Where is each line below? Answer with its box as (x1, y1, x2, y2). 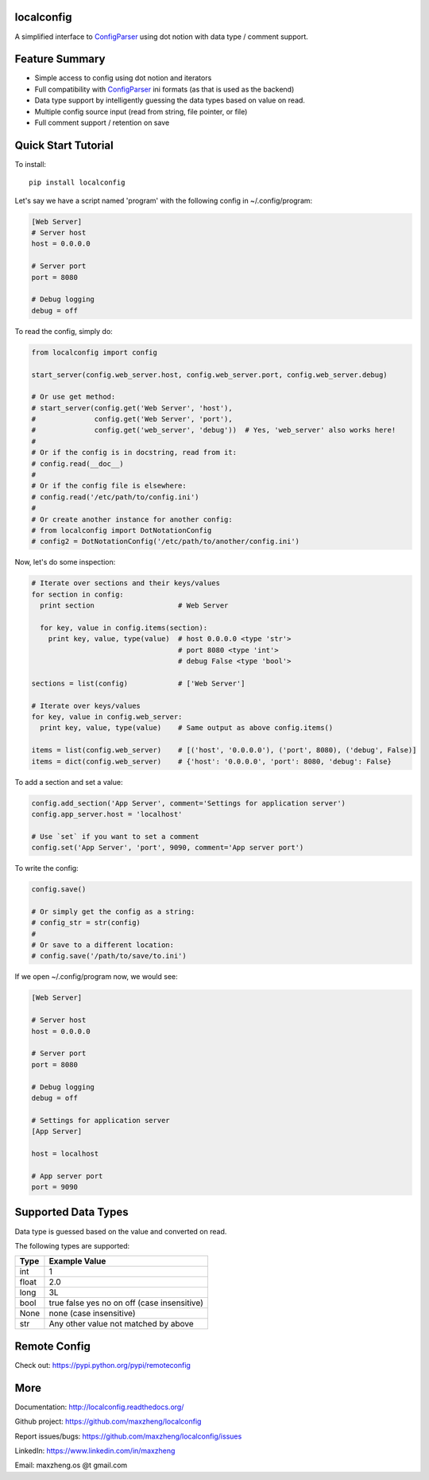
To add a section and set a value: (14, 777, 123, 787)
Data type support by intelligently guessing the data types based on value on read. (34, 95, 306, 105)
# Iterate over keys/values (31, 701, 141, 710)
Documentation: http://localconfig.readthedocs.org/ (14, 1402, 184, 1412)
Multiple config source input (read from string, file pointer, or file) (34, 107, 248, 116)
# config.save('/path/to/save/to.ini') (31, 951, 187, 961)
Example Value (48, 1256, 106, 1267)
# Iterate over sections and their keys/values (31, 579, 220, 588)
